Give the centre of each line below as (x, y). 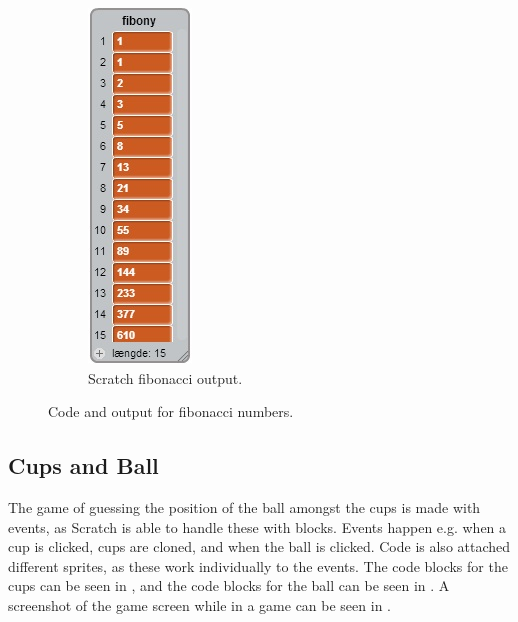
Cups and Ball (83, 465)
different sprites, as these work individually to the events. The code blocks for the (258, 565)
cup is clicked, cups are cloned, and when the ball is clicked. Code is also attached (259, 546)
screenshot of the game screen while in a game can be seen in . (199, 604)
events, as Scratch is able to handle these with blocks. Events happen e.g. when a (257, 526)
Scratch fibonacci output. (165, 377)
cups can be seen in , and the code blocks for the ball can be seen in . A (229, 585)
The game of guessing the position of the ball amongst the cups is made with (244, 506)
